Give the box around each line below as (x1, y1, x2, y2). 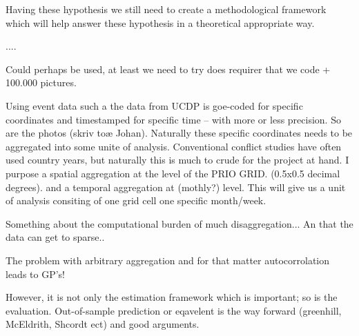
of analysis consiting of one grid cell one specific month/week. (6, 193, 266, 208)
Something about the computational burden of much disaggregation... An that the (6, 216, 353, 230)
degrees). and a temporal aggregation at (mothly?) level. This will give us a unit (6, 179, 346, 194)
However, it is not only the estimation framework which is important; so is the (6, 290, 338, 304)
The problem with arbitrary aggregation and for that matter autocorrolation (6, 253, 330, 267)
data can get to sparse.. (6, 230, 105, 244)
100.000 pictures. (6, 75, 77, 90)
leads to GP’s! (6, 266, 66, 281)
